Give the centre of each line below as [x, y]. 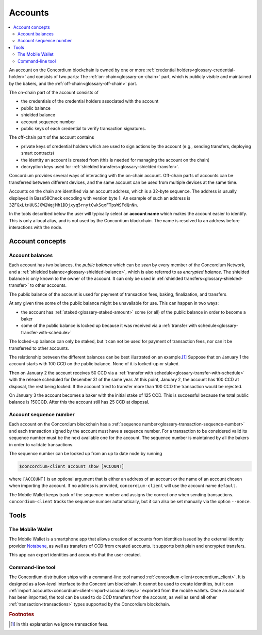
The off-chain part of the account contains [51, 137]
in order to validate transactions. [41, 444]
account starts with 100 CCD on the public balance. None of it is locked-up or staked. [94, 364]
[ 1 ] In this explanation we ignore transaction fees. [59, 624]
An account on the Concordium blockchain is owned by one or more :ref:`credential [92, 70]
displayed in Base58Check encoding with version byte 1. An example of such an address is [100, 198]
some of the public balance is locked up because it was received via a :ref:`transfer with [109, 326]
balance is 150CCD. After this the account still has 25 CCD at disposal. [79, 402]
